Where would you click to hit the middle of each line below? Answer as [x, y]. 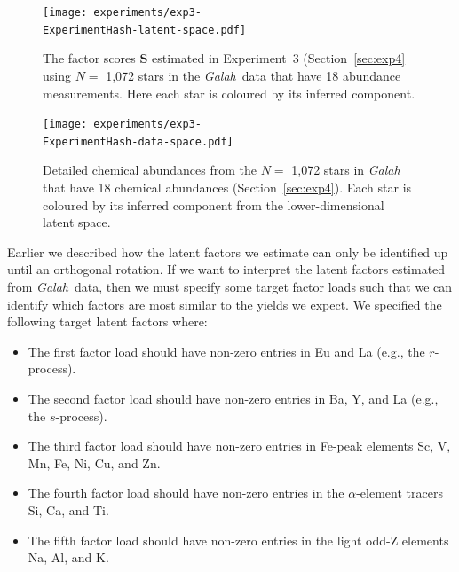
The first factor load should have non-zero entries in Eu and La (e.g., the [226, 351]
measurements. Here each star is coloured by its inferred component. [229, 93]
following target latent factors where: [107, 321]
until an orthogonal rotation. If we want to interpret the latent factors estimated [226, 269]
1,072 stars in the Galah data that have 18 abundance [253, 75]
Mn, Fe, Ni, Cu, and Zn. [94, 462]
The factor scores [89, 58]
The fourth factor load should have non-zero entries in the [186, 493]
